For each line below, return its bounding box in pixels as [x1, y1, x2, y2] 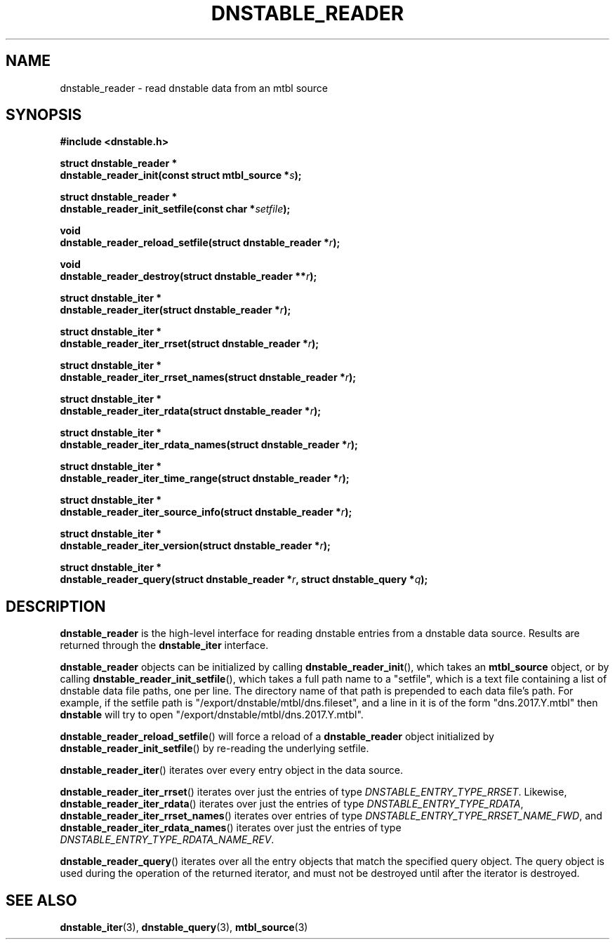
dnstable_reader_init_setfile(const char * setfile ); [60, 203, 291, 215]
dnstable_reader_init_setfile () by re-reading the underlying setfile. [60, 742, 369, 755]
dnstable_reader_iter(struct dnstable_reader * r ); [60, 304, 291, 316]
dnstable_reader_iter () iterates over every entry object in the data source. [60, 764, 404, 777]
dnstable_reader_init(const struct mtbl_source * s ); [60, 169, 302, 182]
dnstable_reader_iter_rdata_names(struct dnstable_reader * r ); [60, 438, 358, 451]
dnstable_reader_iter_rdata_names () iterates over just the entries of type [60, 822, 402, 834]
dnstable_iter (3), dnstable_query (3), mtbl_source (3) [60, 921, 308, 934]
